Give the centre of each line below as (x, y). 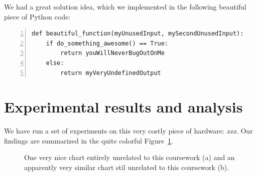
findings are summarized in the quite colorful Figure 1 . (89, 140)
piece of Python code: (37, 16)
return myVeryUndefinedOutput (111, 73)
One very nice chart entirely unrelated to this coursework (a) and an (130, 157)
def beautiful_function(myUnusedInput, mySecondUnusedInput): (138, 34)
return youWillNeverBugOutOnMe (112, 53)
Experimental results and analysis (123, 107)
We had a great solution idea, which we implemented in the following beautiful (125, 6)
